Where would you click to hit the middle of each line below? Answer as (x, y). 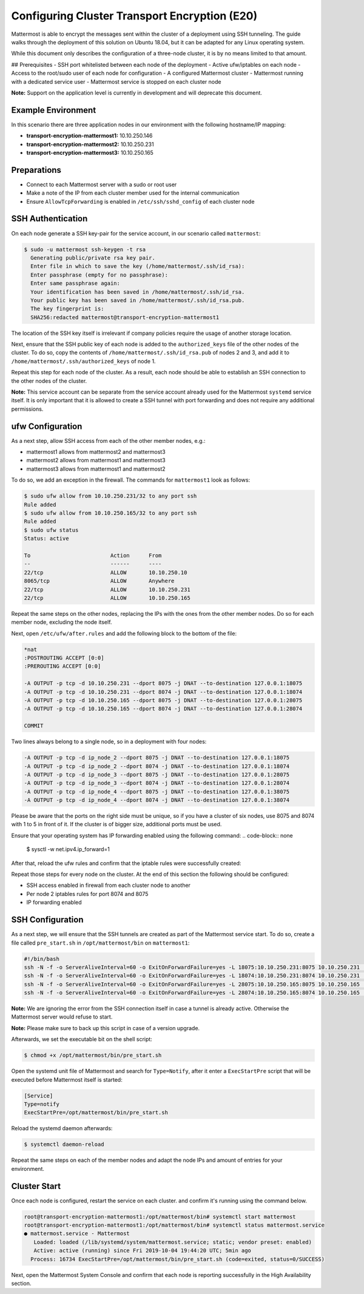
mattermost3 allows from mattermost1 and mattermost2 (96, 469)
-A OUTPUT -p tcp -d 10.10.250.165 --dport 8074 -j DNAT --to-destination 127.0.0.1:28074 (163, 709)
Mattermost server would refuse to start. (62, 1017)
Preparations (36, 170)
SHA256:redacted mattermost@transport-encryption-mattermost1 (125, 317)
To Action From (93, 555)
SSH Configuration (48, 920)
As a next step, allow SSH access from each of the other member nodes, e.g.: (108, 440)
